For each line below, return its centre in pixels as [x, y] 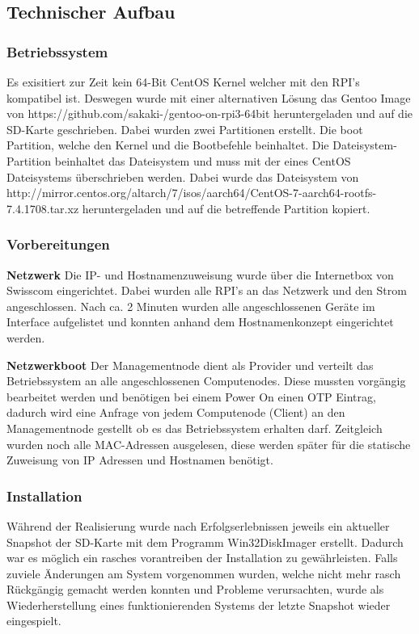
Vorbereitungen [58, 244]
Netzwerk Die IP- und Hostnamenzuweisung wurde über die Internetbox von [200, 274]
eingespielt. [34, 621]
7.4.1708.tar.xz [43, 208]
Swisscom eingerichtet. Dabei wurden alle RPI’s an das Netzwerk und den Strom [207, 290]
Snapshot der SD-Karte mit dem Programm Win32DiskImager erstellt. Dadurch [205, 542]
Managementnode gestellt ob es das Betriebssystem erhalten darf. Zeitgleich [195, 428]
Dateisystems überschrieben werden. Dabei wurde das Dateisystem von [183, 176]
